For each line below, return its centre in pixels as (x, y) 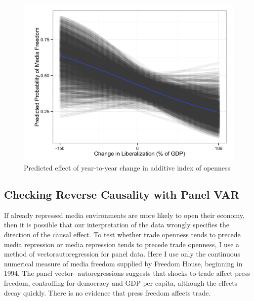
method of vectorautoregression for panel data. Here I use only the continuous (122, 254)
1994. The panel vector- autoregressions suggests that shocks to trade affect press (127, 273)
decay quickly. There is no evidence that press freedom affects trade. (107, 292)
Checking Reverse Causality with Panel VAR (122, 194)
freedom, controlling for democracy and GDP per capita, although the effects (121, 283)
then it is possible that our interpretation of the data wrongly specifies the (117, 225)
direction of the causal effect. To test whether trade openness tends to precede (122, 235)
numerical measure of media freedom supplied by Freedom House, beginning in (123, 263)
